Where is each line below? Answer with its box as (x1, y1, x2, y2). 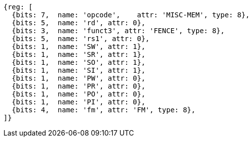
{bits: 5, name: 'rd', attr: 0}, (11, 19, 146, 27)
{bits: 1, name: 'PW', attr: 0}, (11, 74, 146, 82)
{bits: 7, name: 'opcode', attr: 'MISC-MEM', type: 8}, (11, 11, 250, 19)
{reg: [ (3, 3, 33, 11)
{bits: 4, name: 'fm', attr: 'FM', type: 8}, (11, 106, 196, 114)
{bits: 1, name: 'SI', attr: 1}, (11, 66, 146, 74)
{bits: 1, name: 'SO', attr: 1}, (11, 58, 146, 66)
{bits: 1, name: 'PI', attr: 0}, (11, 98, 146, 106)
